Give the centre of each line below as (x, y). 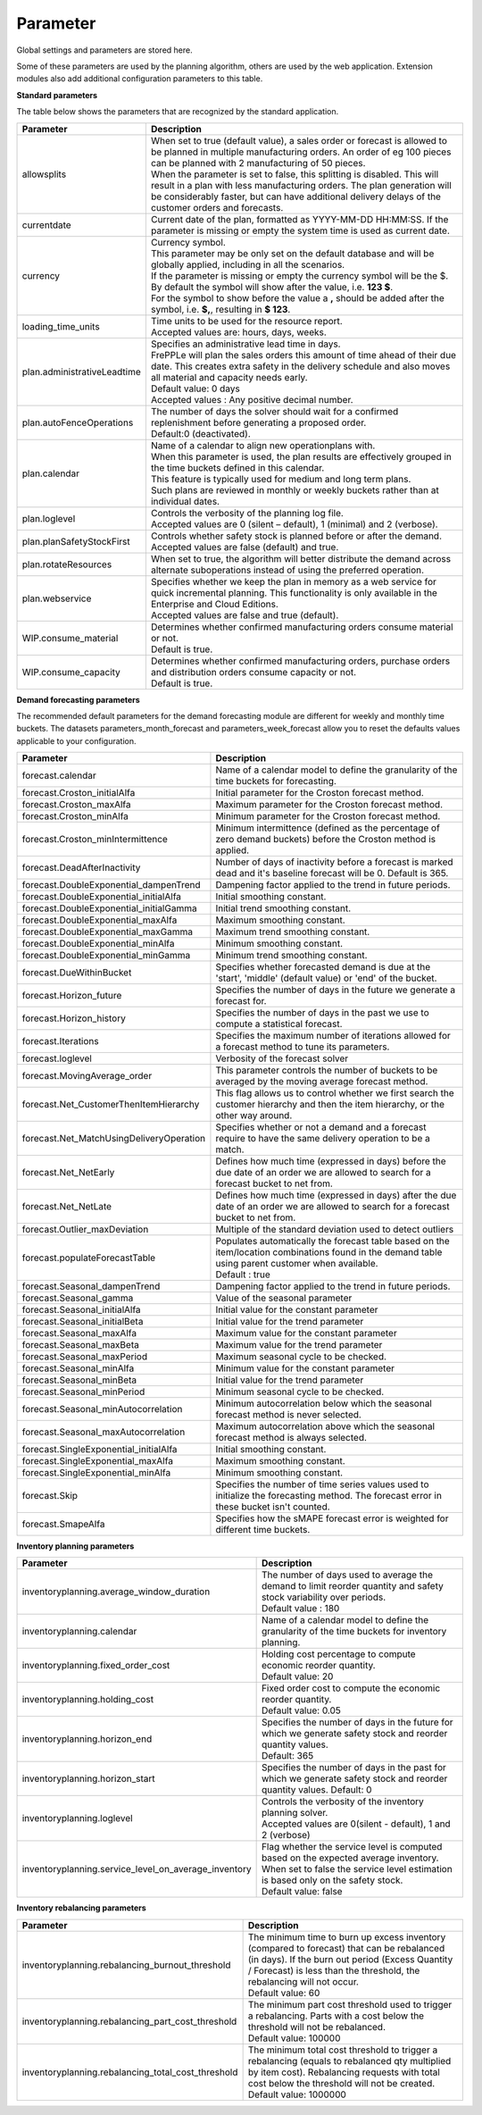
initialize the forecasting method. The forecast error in (328, 1496)
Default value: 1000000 (297, 2094)
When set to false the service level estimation (357, 1869)
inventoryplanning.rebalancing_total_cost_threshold (130, 2072)
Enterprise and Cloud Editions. (214, 604)
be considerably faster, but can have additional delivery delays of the (296, 196)
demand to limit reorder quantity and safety (352, 1586)
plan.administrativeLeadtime (82, 372)
